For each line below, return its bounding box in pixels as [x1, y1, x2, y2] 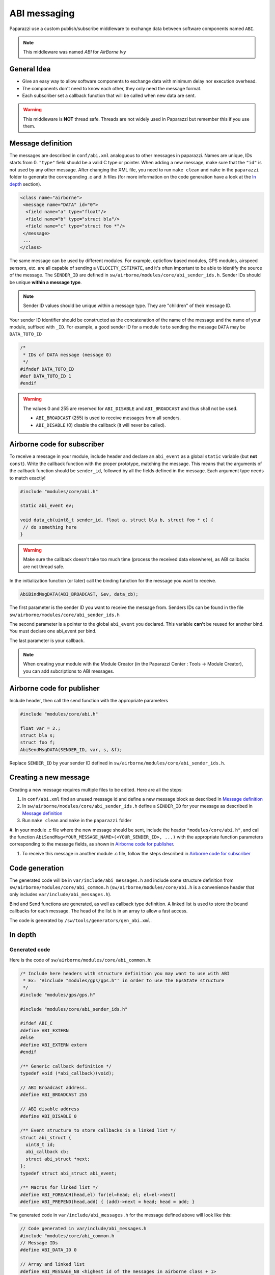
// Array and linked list [20, 1261, 85, 1267]
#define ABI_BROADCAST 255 [20, 1092, 88, 1098]
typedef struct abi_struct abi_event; [20, 1170, 117, 1176]
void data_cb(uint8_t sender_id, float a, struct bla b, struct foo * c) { [20, 517, 214, 523]
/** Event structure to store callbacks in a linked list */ [20, 1128, 176, 1133]
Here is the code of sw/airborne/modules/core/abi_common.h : [9, 957, 152, 963]
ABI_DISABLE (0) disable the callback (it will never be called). [36, 422, 166, 428]
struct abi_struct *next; [25, 1156, 90, 1162]
